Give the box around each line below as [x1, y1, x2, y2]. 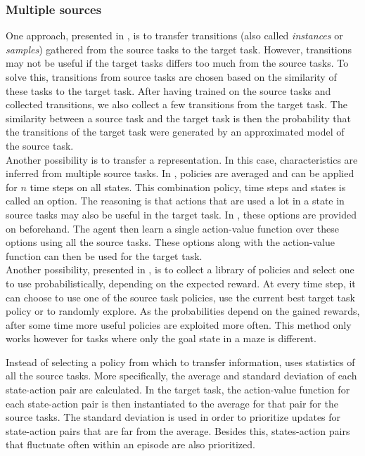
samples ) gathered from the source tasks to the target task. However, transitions [6, 41, 352, 56]
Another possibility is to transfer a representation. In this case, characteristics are [6, 152, 358, 167]
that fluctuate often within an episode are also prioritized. [6, 437, 255, 452]
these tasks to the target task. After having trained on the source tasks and [6, 83, 331, 98]
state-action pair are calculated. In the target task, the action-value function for [6, 382, 350, 397]
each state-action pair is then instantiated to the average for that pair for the [6, 396, 338, 410]
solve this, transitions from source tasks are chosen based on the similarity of [6, 70, 337, 84]
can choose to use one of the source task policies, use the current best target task [6, 289, 355, 304]
